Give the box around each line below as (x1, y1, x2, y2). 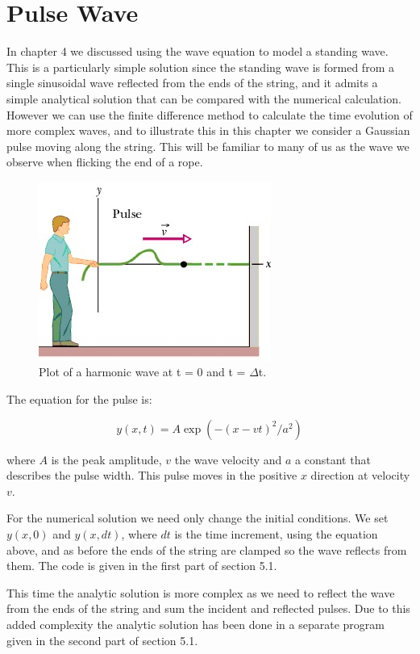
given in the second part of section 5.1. (6, 631, 198, 648)
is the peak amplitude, (51, 451, 162, 467)
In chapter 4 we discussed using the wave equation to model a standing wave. (6, 43, 389, 60)
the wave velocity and (174, 451, 282, 467)
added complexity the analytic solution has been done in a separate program (6, 616, 385, 632)
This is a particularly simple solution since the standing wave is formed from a (6, 58, 394, 75)
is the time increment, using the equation (174, 526, 378, 543)
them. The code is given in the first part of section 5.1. (6, 557, 277, 574)
